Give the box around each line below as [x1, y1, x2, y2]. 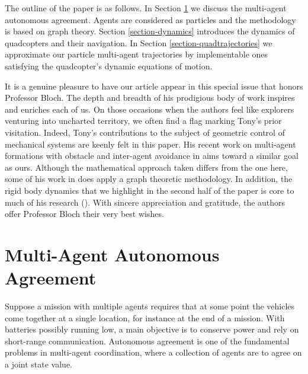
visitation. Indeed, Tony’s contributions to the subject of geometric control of [5, 126, 285, 138]
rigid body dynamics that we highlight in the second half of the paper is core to [5, 184, 294, 196]
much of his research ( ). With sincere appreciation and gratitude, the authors [5, 196, 285, 208]
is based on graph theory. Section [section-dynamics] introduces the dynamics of [5, 25, 295, 37]
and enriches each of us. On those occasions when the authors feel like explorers [5, 103, 294, 115]
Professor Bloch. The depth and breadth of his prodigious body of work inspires [5, 91, 295, 104]
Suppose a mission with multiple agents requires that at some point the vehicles [5, 300, 295, 312]
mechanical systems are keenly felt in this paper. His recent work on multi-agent [5, 138, 296, 150]
